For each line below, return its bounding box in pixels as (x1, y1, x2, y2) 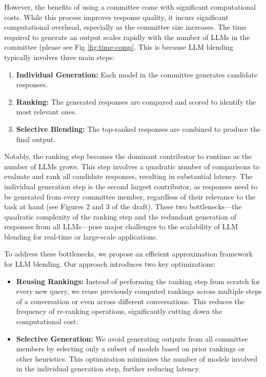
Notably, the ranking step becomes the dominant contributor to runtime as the (4, 151, 252, 162)
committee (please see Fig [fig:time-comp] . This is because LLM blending (4, 42, 233, 52)
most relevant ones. (16, 106, 77, 117)
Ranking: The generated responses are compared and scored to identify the (16, 96, 256, 107)
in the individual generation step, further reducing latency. (16, 363, 200, 374)
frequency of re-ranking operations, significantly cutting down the (16, 306, 222, 316)
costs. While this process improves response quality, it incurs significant (4, 11, 229, 22)
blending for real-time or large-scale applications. (4, 231, 158, 242)
